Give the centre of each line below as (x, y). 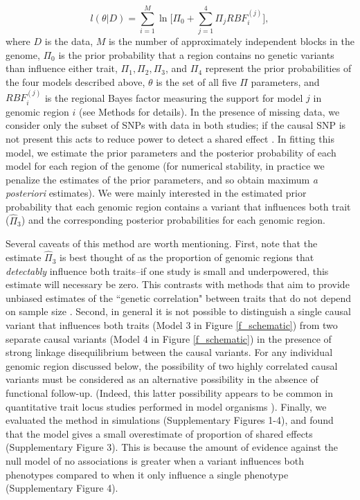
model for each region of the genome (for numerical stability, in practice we (165, 166)
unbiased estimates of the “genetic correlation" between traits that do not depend (179, 297)
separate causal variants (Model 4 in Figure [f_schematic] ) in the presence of (169, 338)
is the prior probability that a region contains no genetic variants (196, 54)
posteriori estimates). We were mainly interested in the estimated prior (156, 193)
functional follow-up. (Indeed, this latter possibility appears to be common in (169, 393)
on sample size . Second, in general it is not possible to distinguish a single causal (178, 311)
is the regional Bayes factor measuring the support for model (174, 97)
